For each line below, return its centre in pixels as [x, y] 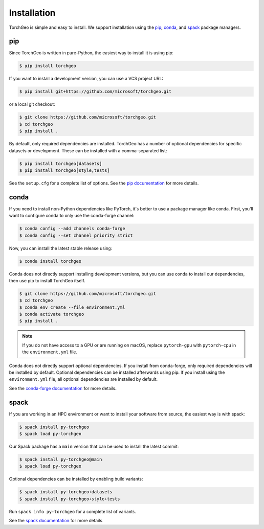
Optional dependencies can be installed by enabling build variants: [76, 479]
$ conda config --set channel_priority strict [76, 235]
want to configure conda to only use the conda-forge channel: [72, 216]
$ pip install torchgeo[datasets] [61, 163]
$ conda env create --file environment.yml [72, 307]
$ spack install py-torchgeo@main [61, 460]
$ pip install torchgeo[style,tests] [65, 170]
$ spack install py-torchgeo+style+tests [70, 499]
